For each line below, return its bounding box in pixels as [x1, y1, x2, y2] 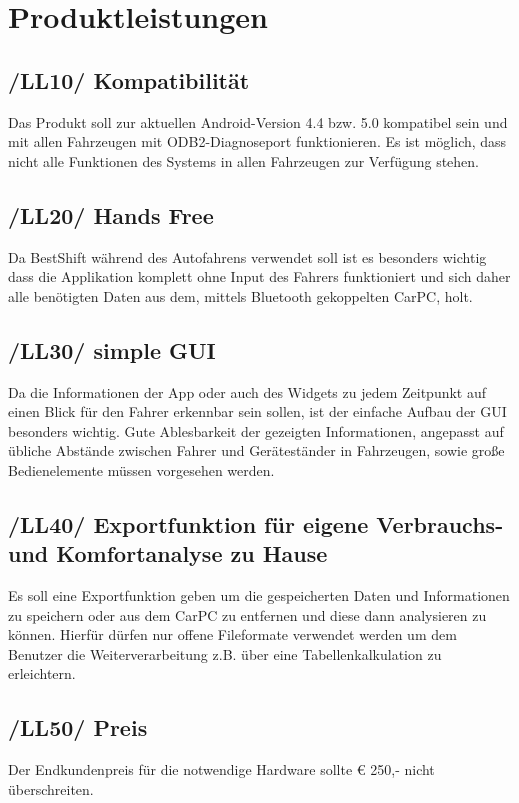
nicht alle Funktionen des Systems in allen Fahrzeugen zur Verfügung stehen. [8, 150, 480, 171]
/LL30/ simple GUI [8, 334, 216, 365]
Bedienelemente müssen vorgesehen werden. [8, 459, 275, 480]
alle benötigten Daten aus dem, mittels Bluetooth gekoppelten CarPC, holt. [8, 285, 473, 306]
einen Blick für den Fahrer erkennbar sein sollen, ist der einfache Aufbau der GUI [8, 401, 507, 422]
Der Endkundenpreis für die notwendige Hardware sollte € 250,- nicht [8, 759, 435, 780]
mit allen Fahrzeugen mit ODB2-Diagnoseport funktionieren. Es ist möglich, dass [8, 131, 507, 152]
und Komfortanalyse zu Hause [8, 538, 328, 569]
